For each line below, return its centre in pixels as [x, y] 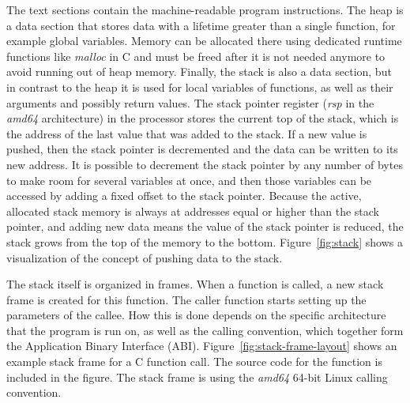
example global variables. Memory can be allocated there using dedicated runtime [204, 41]
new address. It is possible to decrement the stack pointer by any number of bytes [205, 164]
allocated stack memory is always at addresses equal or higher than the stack [193, 211]
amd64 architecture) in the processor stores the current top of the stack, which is [203, 118]
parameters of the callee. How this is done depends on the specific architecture [196, 315]
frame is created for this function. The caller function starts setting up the [186, 299]
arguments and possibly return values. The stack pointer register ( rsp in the [190, 102]
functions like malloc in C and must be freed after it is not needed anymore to [196, 56]
